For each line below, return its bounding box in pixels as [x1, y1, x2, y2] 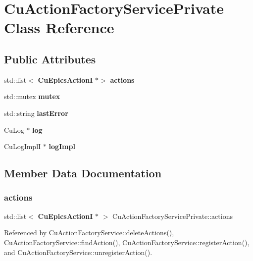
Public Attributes [4, 51, 96, 66]
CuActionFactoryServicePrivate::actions [112, 210, 233, 221]
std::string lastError [4, 107, 68, 118]
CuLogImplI [4, 141, 41, 152]
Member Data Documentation [4, 165, 162, 181]
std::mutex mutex [4, 91, 60, 102]
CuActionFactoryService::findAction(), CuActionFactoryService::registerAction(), [4, 237, 250, 247]
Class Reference [4, 17, 114, 38]
